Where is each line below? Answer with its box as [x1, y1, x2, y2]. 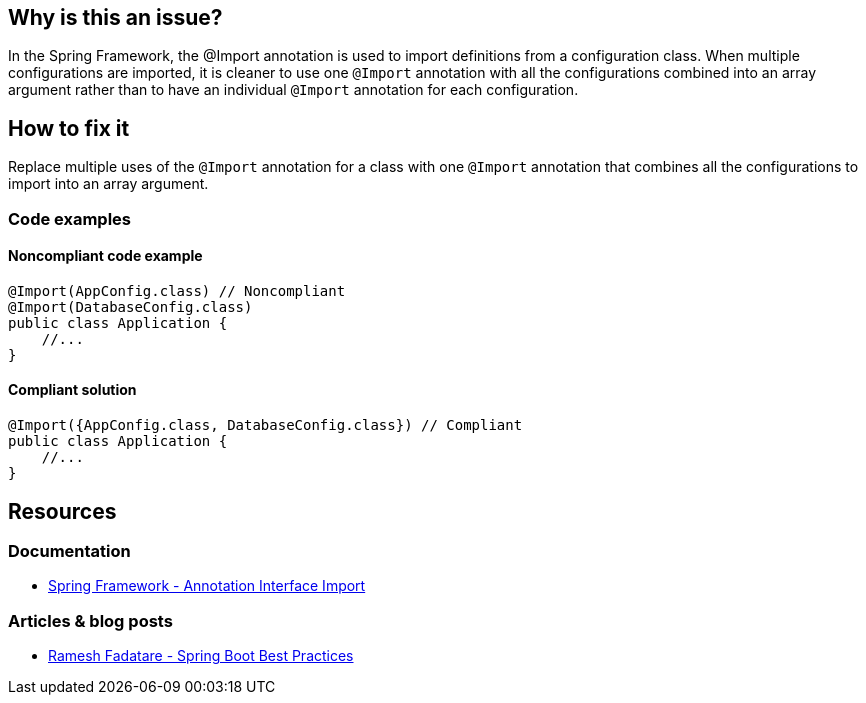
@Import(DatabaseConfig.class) [8, 298, 253, 315]
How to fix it [8, 115, 130, 141]
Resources [8, 498, 117, 524]
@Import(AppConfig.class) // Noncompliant [8, 282, 346, 299]
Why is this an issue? [8, 5, 223, 30]
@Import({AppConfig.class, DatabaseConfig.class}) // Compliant [8, 417, 523, 434]
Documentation [8, 540, 131, 561]
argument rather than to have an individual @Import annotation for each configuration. [8, 81, 579, 99]
